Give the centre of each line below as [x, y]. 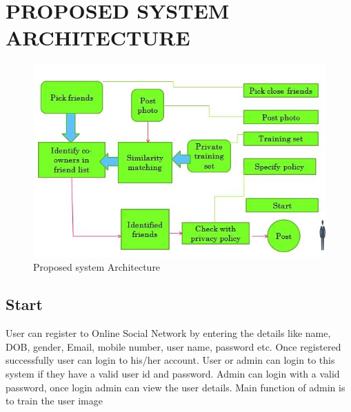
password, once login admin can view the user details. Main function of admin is [175, 387]
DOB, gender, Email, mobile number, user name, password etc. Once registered [173, 346]
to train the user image [54, 401]
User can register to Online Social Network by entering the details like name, [168, 333]
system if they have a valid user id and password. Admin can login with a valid [173, 373]
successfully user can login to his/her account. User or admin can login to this [170, 360]
